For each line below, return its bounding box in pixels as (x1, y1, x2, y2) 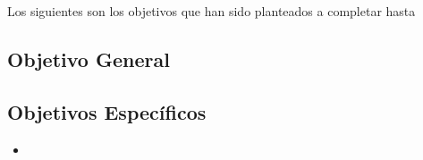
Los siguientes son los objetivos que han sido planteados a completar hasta (7, 2, 416, 20)
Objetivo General (7, 45, 170, 72)
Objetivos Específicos (7, 97, 207, 125)
